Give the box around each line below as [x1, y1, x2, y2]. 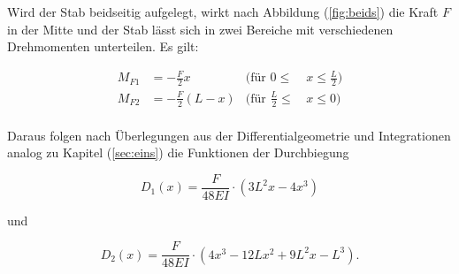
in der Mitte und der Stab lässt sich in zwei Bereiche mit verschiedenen [7, 19, 394, 38]
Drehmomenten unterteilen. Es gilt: [7, 37, 199, 56]
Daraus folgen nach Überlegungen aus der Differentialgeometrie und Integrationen [7, 126, 451, 144]
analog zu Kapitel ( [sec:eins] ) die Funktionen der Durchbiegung [7, 143, 349, 162]
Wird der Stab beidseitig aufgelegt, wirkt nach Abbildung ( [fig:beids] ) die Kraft [7, 3, 439, 20]
